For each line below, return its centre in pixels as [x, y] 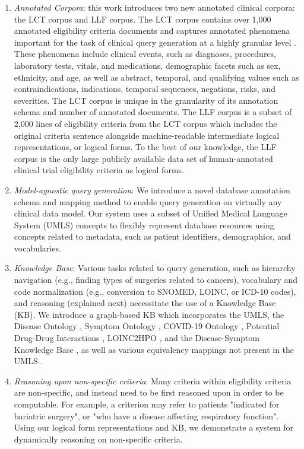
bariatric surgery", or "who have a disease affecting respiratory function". [146, 415]
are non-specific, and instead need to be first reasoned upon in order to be [149, 392]
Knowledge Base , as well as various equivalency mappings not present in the [154, 349]
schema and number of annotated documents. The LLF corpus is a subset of [153, 112]
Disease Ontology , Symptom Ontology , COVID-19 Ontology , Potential [147, 326]
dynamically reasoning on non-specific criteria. [98, 439]
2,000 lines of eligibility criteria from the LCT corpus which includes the [145, 123]
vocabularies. [37, 248]
